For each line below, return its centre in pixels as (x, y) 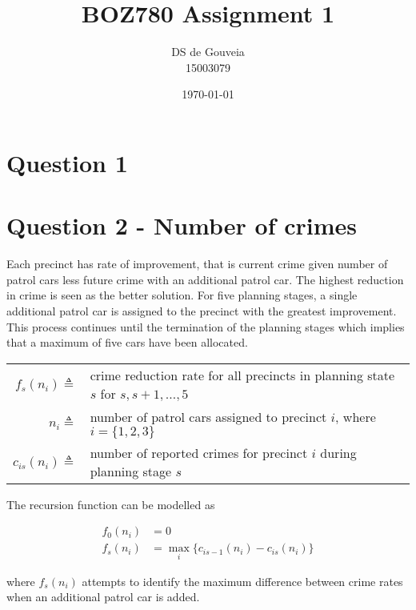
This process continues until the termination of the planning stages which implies (206, 326)
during (338, 452)
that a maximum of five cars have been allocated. (127, 342)
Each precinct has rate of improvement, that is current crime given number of (197, 264)
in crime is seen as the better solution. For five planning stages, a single (182, 295)
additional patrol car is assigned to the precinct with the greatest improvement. (202, 311)
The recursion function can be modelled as (111, 504)
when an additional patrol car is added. (103, 597)
